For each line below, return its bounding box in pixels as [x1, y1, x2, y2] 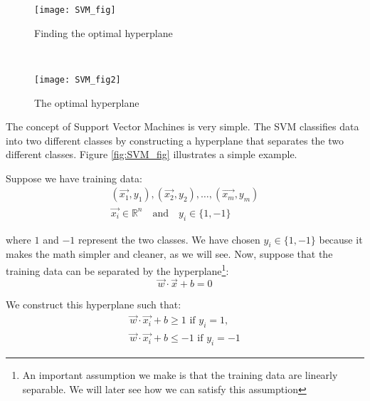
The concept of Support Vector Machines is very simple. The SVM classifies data [6, 119, 359, 134]
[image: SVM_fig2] [34, 74, 121, 85]
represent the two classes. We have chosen [78, 231, 260, 246]
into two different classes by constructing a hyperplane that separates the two [6, 132, 344, 147]
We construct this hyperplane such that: [6, 297, 181, 312]
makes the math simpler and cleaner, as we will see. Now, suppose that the [6, 246, 333, 261]
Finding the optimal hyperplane [34, 25, 173, 40]
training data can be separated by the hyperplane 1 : [6, 261, 229, 278]
